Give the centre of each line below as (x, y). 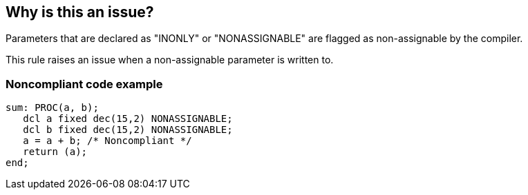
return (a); (55, 152)
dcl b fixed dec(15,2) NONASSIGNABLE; (128, 130)
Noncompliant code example (84, 84)
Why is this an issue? (80, 12)
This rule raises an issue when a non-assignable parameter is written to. (170, 60)
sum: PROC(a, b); (52, 108)
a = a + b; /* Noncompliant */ (107, 141)
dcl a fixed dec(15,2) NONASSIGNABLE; (128, 119)
